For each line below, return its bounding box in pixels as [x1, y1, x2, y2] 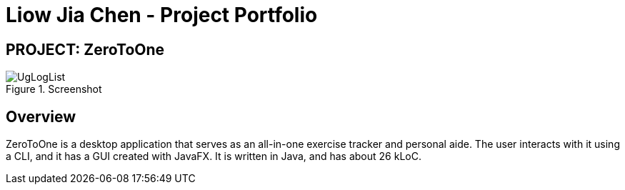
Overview [6, 107, 76, 126]
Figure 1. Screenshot [6, 83, 102, 96]
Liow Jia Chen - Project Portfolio [6, 3, 318, 27]
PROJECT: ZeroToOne [6, 40, 165, 59]
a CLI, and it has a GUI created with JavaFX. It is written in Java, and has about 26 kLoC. [6, 150, 421, 163]
